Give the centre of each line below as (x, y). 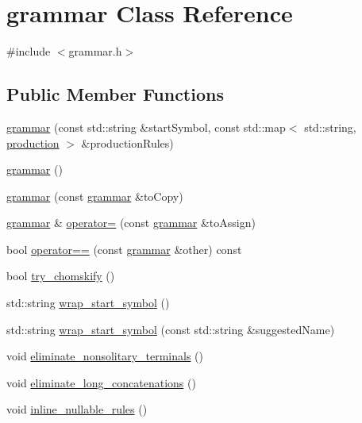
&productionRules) (127, 142)
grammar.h (95, 51)
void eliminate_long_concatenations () (101, 382)
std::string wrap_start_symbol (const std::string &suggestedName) (171, 329)
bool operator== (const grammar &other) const (124, 249)
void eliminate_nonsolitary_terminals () (105, 356)
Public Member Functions (115, 94)
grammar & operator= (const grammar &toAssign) (131, 223)
